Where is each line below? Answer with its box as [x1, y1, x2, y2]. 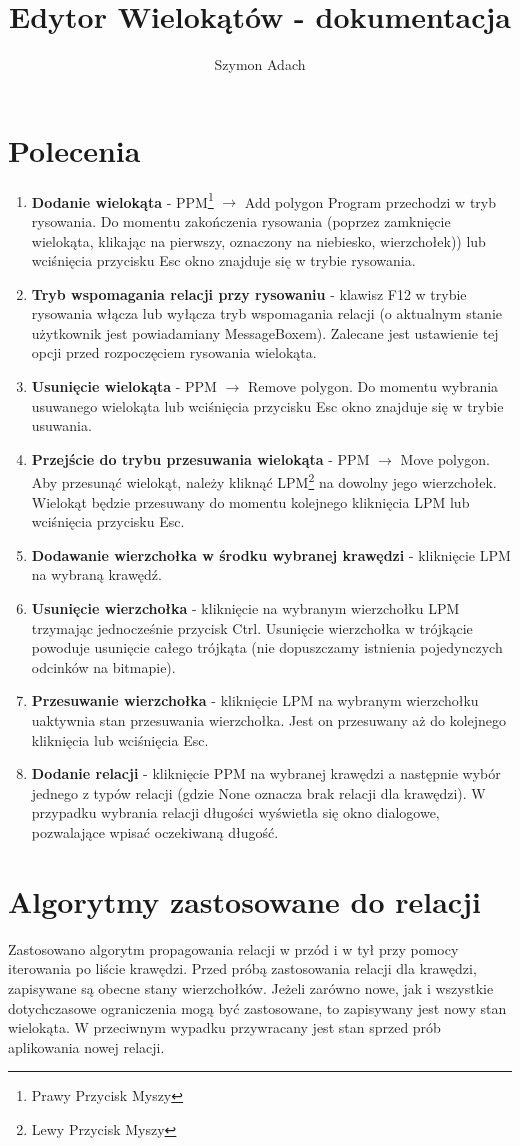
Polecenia [8, 129, 141, 170]
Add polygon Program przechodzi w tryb [244, 191, 497, 212]
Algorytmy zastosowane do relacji [8, 880, 481, 921]
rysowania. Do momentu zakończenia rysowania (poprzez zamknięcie [31, 210, 451, 231]
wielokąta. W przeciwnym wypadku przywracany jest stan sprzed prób [8, 1017, 441, 1038]
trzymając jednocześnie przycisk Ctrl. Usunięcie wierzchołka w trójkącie [31, 617, 473, 638]
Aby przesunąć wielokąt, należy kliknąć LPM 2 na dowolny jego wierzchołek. [31, 469, 497, 493]
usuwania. [31, 415, 92, 436]
